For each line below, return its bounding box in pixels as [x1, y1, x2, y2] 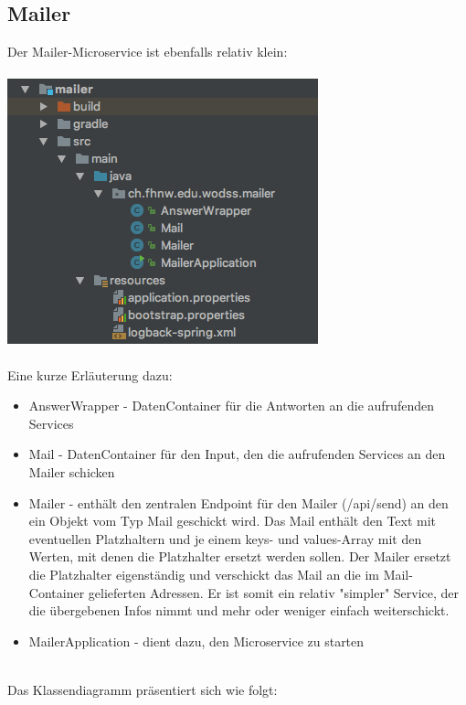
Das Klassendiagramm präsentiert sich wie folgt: [7, 679, 278, 699]
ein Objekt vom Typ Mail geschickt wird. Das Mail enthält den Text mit [28, 511, 437, 530]
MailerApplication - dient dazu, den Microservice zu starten [28, 631, 365, 650]
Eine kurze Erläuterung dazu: [7, 365, 173, 384]
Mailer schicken [28, 462, 115, 481]
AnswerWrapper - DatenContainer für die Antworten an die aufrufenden [28, 396, 434, 415]
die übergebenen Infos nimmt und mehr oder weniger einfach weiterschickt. [28, 601, 450, 620]
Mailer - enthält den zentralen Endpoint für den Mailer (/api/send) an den [28, 493, 449, 512]
